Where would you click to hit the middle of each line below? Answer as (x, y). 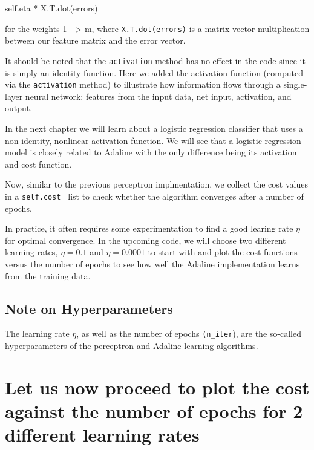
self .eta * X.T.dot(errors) (51, 8)
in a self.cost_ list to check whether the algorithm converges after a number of (154, 196)
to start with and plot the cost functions (223, 252)
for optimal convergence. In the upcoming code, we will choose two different (146, 240)
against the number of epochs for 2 (154, 410)
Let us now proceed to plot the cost (157, 387)
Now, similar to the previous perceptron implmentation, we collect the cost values (156, 184)
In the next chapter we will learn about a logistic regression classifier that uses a (154, 128)
